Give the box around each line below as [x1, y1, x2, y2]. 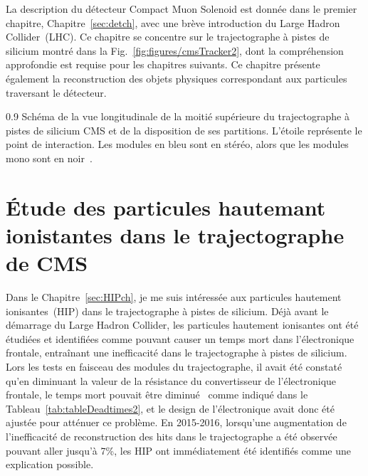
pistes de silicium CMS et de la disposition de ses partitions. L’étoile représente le [6, 122, 362, 137]
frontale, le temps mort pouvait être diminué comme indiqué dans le [6, 387, 308, 402]
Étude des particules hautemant [6, 192, 326, 221]
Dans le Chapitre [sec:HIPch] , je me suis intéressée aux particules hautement [6, 290, 342, 305]
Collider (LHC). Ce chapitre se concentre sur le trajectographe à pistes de [6, 29, 330, 44]
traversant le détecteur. [6, 85, 107, 100]
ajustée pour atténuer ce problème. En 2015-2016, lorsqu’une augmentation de [6, 415, 347, 430]
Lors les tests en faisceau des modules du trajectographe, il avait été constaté [6, 359, 342, 374]
